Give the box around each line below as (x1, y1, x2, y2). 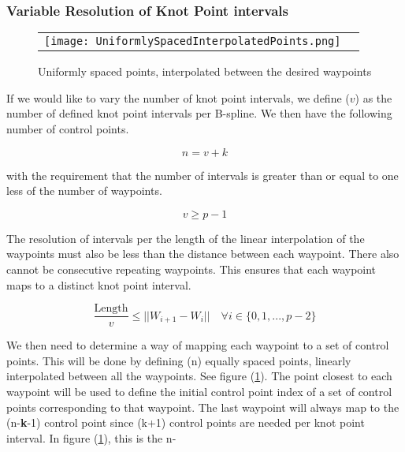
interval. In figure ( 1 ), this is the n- (6, 429, 176, 446)
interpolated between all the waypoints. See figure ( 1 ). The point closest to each (6, 368, 392, 384)
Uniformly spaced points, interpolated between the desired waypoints (38, 63, 372, 80)
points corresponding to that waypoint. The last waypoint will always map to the (6, 398, 399, 415)
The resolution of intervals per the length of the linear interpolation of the (6, 230, 365, 246)
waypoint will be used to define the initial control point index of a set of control (6, 383, 392, 399)
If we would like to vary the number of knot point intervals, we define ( (6, 89, 350, 106)
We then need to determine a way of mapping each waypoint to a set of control (6, 337, 389, 353)
